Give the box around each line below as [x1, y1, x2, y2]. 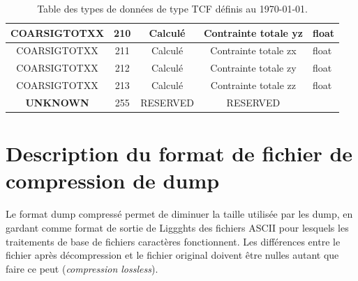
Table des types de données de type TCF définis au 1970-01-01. [37, 1, 308, 15]
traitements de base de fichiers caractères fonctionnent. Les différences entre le [6, 234, 341, 248]
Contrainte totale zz [210, 78, 296, 93]
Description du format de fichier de [6, 139, 353, 168]
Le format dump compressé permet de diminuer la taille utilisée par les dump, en [6, 207, 353, 221]
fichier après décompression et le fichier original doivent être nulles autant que [6, 248, 339, 262]
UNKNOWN [25, 95, 89, 109]
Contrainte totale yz [203, 25, 303, 40]
